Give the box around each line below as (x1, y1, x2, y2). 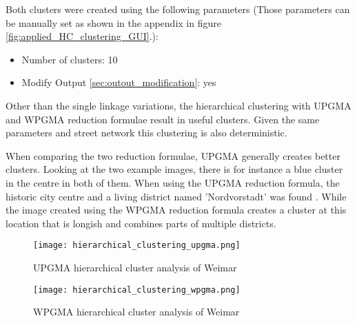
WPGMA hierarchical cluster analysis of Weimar (33, 304, 240, 319)
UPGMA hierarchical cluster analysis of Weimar (33, 260, 237, 274)
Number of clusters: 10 (21, 52, 118, 66)
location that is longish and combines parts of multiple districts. (6, 216, 276, 230)
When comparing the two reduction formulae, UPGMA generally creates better (6, 148, 340, 163)
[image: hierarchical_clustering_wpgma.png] (33, 284, 241, 295)
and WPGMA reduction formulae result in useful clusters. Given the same (6, 112, 320, 126)
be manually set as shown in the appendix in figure (6, 15, 221, 30)
